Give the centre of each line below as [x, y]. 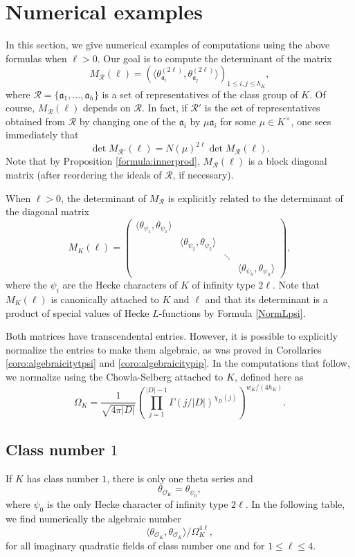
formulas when [36, 58]
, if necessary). [203, 174]
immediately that [42, 135]
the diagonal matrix [48, 211]
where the [26, 285]
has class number [63, 478]
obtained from [36, 121]
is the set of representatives [262, 108]
